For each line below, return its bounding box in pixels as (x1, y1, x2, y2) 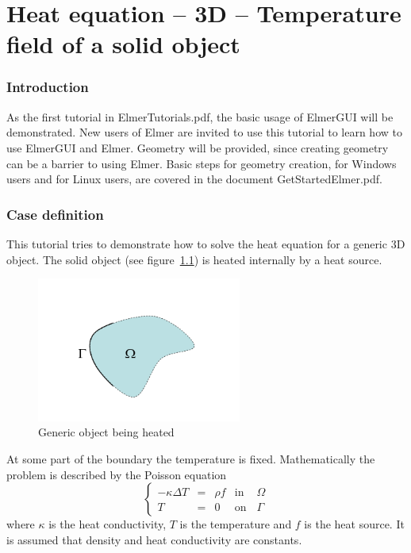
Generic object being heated (38, 424, 175, 440)
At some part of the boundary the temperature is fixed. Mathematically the (6, 451, 375, 467)
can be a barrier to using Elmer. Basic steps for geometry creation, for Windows (6, 155, 397, 171)
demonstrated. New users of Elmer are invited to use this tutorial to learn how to (6, 124, 402, 140)
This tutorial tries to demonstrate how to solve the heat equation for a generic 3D (6, 235, 405, 252)
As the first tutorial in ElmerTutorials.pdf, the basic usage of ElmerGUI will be (6, 108, 394, 125)
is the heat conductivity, (48, 516, 167, 532)
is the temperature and (179, 516, 292, 532)
